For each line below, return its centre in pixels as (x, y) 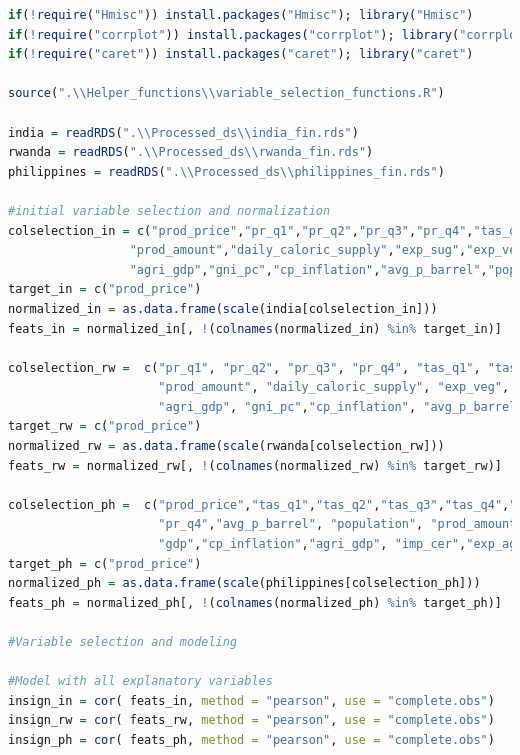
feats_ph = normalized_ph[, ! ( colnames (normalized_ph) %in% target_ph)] (255, 602)
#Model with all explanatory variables (140, 681)
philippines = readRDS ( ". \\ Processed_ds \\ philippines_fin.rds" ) (226, 171)
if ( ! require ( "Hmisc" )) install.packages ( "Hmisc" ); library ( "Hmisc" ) (241, 15)
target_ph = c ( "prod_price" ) (105, 563)
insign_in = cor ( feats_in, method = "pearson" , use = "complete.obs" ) (251, 700)
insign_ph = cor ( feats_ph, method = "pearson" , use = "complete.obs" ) (251, 739)
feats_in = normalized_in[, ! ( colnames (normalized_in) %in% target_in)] (255, 328)
